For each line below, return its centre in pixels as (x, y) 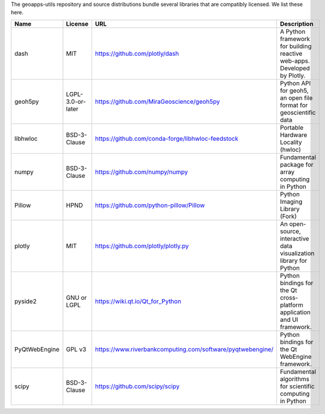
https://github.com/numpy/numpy (141, 172)
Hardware (293, 135)
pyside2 (26, 301)
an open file (296, 98)
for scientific (297, 386)
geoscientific (298, 113)
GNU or (77, 297)
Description (297, 23)
